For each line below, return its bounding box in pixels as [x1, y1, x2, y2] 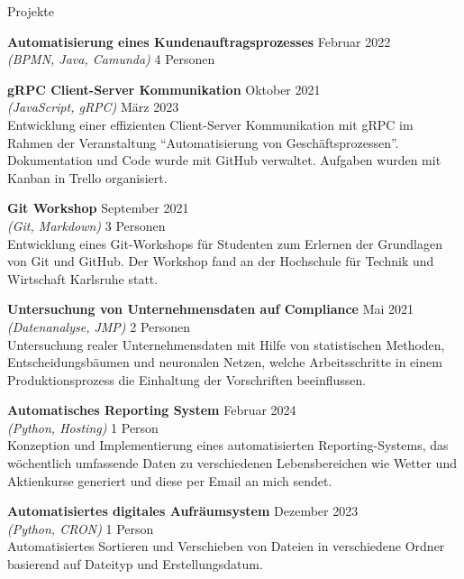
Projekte [7, 2, 54, 20]
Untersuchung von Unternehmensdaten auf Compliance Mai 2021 [7, 299, 414, 318]
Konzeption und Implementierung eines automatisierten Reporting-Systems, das [7, 436, 449, 455]
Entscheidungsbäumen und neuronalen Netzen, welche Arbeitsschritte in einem [7, 353, 442, 372]
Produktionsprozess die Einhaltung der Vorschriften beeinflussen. [7, 370, 367, 389]
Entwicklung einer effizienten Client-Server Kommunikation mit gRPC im [7, 115, 414, 133]
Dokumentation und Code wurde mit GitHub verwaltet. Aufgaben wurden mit [7, 151, 441, 170]
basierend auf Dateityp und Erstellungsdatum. [7, 555, 263, 574]
